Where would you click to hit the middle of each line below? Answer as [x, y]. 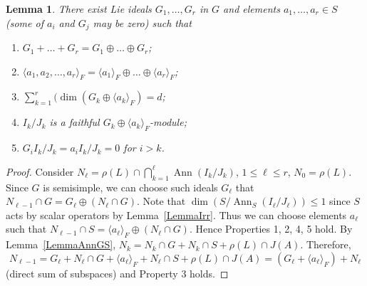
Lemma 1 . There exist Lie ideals [79, 9]
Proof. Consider [40, 171]
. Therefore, [326, 244]
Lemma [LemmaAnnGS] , [61, 244]
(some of [25, 22]
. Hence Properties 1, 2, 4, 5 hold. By [271, 229]
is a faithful [74, 122]
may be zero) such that [142, 22]
